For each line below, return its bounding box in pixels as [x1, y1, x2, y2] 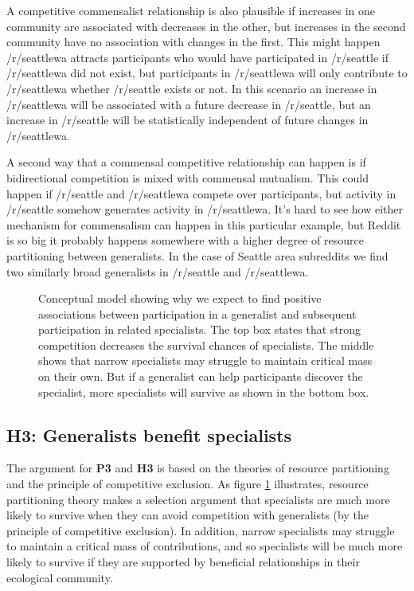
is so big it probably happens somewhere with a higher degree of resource [6, 232, 364, 249]
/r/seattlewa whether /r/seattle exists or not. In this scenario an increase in [6, 80, 377, 96]
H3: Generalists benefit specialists [6, 422, 292, 447]
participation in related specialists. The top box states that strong [38, 321, 361, 338]
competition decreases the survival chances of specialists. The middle [38, 336, 374, 353]
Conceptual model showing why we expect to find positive [38, 290, 322, 307]
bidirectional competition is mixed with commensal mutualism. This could [6, 169, 369, 186]
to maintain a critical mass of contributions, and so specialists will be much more [6, 538, 403, 554]
